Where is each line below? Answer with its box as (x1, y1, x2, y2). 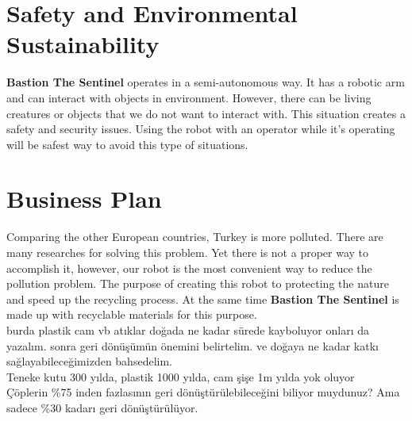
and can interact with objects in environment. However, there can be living (6, 89, 372, 105)
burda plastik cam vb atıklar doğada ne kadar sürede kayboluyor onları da (6, 321, 370, 338)
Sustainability (6, 28, 160, 60)
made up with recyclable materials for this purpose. (6, 306, 257, 323)
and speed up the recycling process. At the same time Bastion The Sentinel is (6, 290, 399, 307)
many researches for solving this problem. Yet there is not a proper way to (6, 244, 369, 260)
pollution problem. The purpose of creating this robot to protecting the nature (6, 275, 389, 292)
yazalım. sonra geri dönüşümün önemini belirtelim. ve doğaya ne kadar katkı (6, 337, 379, 354)
